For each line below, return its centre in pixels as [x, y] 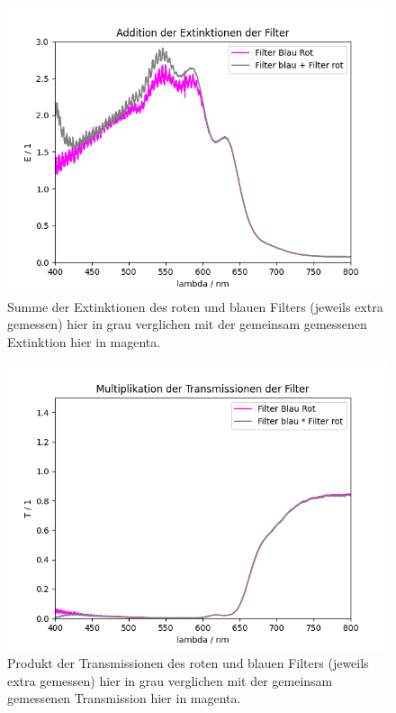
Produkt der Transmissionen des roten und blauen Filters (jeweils [188, 662]
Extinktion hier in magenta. [84, 341]
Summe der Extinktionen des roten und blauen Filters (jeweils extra [195, 306]
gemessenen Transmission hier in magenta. [124, 698]
